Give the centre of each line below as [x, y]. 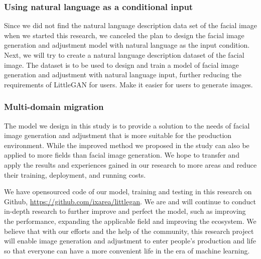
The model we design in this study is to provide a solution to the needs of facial [127, 125]
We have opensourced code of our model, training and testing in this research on [128, 191]
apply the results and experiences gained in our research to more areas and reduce [130, 164]
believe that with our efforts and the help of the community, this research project [129, 231]
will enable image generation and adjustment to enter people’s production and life [130, 241]
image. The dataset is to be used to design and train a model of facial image [121, 64]
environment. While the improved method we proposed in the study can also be [127, 145]
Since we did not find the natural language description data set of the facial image [130, 25]
